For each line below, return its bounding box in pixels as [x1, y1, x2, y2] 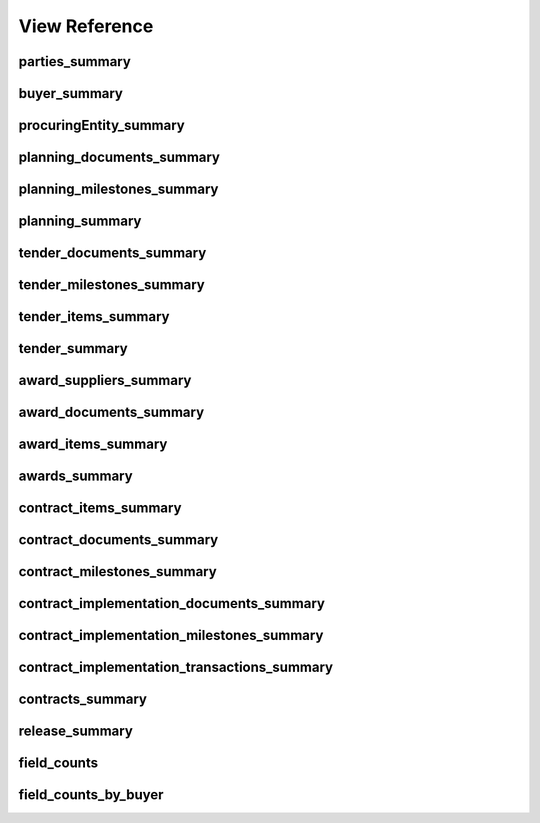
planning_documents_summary [18, 149, 220, 166]
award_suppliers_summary [18, 372, 192, 389]
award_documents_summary [18, 404, 205, 421]
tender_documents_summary [18, 245, 207, 262]
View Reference [18, 15, 154, 37]
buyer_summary [18, 85, 124, 102]
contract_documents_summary [18, 531, 219, 549]
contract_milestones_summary [18, 563, 217, 580]
